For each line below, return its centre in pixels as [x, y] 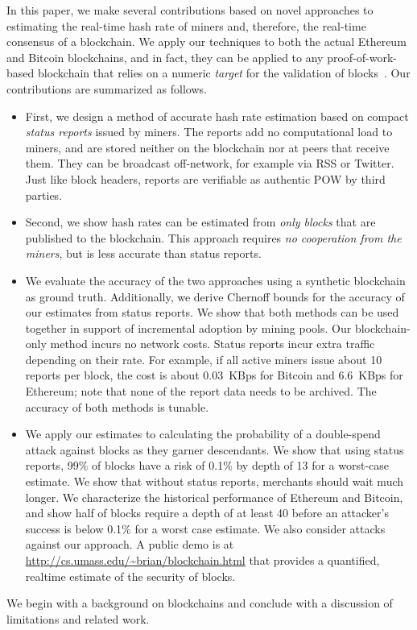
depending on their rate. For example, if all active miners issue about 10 [204, 359]
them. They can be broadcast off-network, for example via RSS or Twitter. [210, 163]
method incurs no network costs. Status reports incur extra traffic [213, 344]
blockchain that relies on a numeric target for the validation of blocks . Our [224, 73]
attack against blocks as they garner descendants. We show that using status [215, 449]
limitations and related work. [78, 618]
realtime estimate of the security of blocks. [130, 576]
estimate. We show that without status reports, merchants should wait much [215, 481]
